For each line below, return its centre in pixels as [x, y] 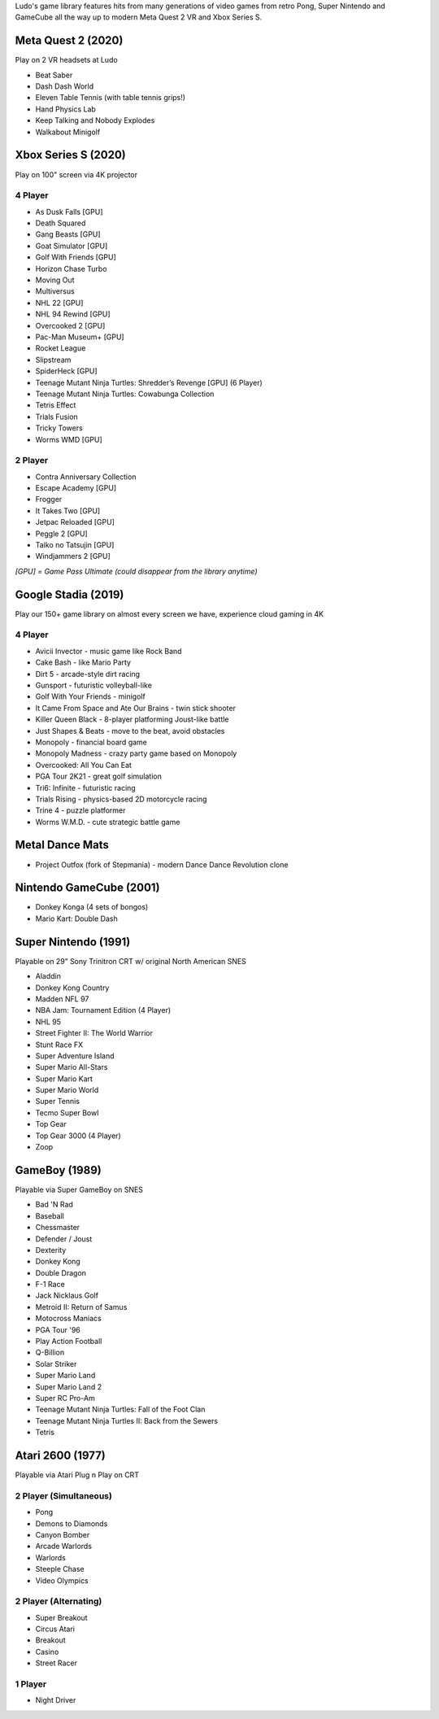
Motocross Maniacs [68, 1319]
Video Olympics [62, 1580]
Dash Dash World [65, 86]
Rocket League [61, 348]
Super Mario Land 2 [68, 1386]
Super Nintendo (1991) [73, 942]
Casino [47, 1651]
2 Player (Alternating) [59, 1601]
